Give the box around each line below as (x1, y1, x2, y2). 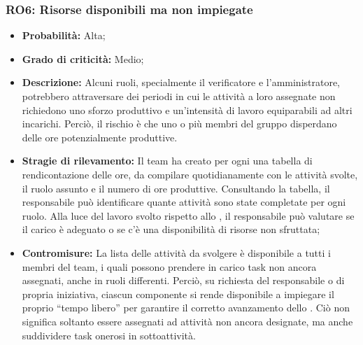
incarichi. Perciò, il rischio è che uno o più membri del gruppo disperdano (22, 116, 337, 131)
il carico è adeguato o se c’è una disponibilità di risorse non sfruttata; (22, 222, 320, 237)
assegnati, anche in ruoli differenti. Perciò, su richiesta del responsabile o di (22, 273, 345, 288)
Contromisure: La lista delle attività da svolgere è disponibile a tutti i (22, 245, 331, 260)
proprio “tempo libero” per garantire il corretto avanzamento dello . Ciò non (22, 300, 350, 315)
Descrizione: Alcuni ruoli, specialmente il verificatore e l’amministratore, (22, 75, 341, 90)
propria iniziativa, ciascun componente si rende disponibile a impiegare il (22, 286, 334, 301)
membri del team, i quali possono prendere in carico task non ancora (22, 259, 317, 274)
